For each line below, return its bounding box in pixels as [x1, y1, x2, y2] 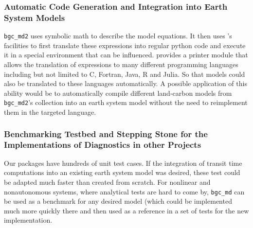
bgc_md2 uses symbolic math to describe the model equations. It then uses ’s [4, 31, 232, 41]
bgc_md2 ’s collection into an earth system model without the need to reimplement [4, 97, 248, 107]
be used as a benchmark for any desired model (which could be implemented [4, 196, 232, 206]
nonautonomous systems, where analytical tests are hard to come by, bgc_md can [4, 186, 245, 196]
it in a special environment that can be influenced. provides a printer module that [4, 50, 248, 60]
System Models [4, 11, 65, 23]
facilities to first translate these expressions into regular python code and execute [4, 40, 246, 50]
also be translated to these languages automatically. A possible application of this [4, 78, 247, 88]
